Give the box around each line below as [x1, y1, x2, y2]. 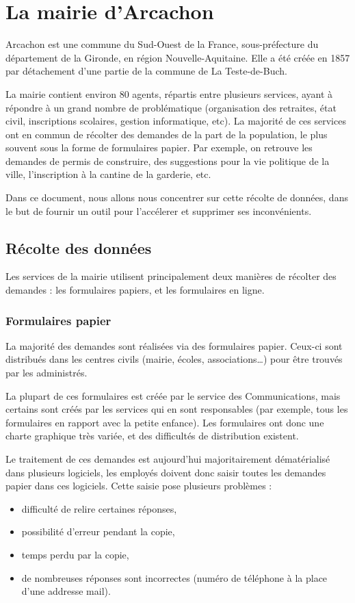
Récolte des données [5, 237, 152, 258]
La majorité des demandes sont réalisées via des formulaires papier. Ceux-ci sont [5, 338, 343, 352]
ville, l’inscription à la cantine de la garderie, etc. [5, 167, 211, 181]
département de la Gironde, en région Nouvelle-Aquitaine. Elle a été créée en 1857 [5, 50, 350, 64]
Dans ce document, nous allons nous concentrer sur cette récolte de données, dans [5, 190, 348, 205]
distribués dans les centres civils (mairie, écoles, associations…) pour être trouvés [5, 352, 343, 366]
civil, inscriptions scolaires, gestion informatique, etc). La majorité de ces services [5, 114, 346, 128]
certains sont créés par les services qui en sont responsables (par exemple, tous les [5, 402, 348, 416]
